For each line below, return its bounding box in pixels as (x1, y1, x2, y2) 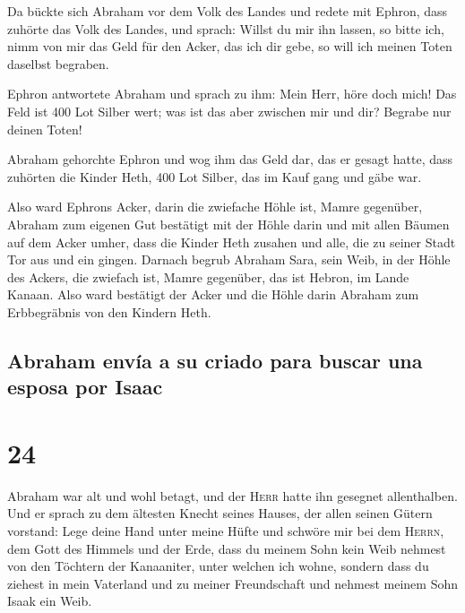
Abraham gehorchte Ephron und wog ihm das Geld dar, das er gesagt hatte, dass (7, 150, 453, 168)
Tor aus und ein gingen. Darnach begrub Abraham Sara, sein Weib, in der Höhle (7, 250, 451, 269)
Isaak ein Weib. (7, 591, 92, 610)
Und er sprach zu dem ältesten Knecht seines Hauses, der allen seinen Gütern (7, 504, 433, 522)
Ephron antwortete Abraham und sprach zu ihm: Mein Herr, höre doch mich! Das (7, 84, 457, 103)
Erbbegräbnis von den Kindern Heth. (7, 302, 211, 321)
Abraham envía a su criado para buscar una (7, 346, 423, 374)
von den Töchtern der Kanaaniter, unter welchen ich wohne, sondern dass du (7, 557, 429, 575)
